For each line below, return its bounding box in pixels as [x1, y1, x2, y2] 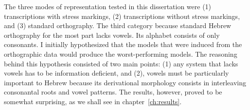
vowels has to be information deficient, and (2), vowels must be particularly [4, 68, 229, 78]
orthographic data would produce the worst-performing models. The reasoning [4, 48, 237, 59]
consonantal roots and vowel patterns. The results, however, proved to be [4, 87, 222, 97]
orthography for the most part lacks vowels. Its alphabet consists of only [4, 30, 220, 40]
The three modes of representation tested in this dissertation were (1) [4, 1, 212, 11]
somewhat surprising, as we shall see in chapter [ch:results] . [4, 96, 182, 106]
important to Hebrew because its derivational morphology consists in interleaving [4, 77, 246, 87]
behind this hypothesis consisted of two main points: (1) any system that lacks [4, 58, 238, 68]
